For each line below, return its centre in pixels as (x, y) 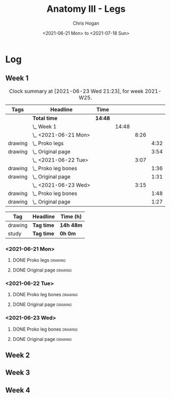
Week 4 (18, 390)
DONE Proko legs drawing (39, 260)
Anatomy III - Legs (86, 9)
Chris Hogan (86, 23)
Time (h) (71, 216)
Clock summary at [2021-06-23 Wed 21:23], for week (77, 91)
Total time (45, 118)
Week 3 (18, 373)
